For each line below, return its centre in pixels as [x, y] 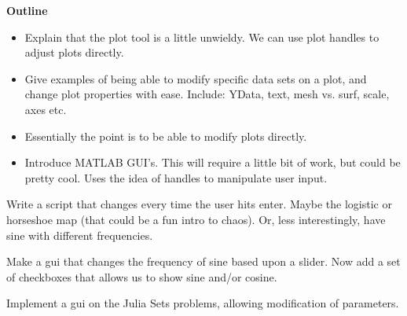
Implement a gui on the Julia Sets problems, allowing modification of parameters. [203, 303]
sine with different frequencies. [80, 235]
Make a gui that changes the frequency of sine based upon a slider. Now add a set [203, 261]
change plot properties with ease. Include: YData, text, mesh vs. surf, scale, [207, 94]
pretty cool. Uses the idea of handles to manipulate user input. [176, 177]
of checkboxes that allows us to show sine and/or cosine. [142, 276]
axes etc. [46, 109]
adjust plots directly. [74, 52]
